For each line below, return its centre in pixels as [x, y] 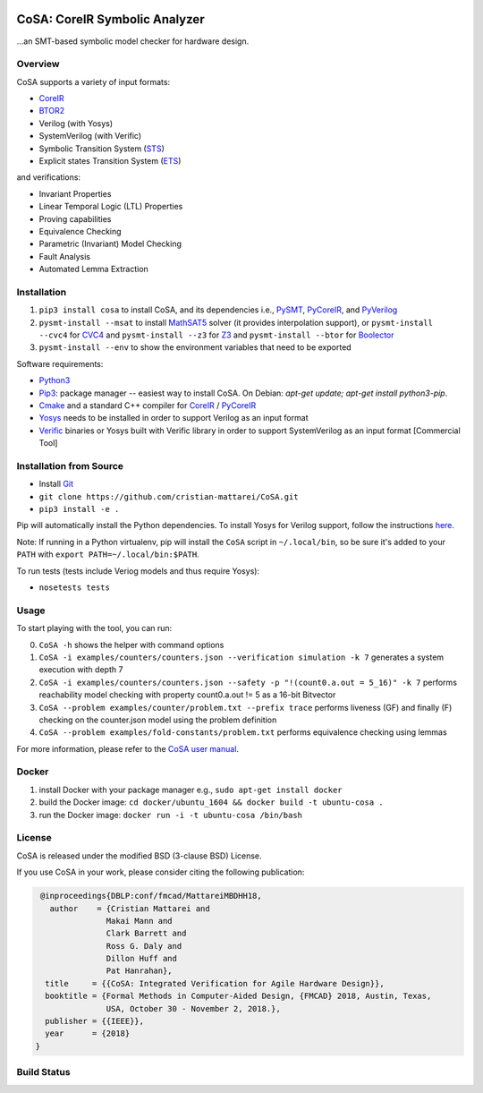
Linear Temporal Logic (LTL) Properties [111, 207]
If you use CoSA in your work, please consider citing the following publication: [161, 872]
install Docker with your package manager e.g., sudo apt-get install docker [191, 790]
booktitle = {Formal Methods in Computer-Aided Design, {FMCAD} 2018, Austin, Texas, [238, 996]
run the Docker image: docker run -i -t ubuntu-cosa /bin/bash [171, 815]
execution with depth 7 [81, 670]
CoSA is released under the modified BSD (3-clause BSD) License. [140, 856]
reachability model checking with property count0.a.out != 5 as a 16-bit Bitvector [187, 695]
